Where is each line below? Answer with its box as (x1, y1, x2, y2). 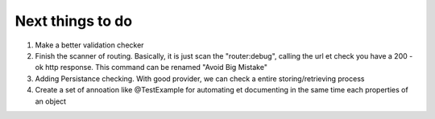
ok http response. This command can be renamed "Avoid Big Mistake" (35, 63, 267, 72)
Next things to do (14, 12, 133, 30)
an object (35, 96, 67, 106)
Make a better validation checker (35, 40, 144, 50)
